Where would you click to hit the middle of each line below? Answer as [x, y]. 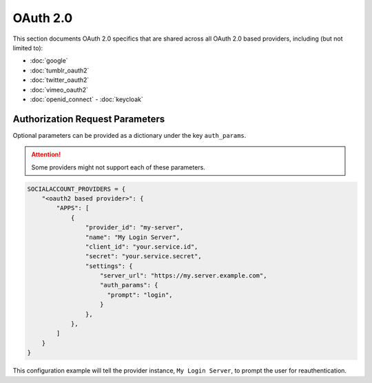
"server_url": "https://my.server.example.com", [184, 276]
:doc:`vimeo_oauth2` [59, 90]
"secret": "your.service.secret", [144, 256]
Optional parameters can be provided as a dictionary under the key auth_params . [130, 135]
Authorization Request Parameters [89, 119]
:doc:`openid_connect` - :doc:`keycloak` [87, 99]
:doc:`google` [49, 61]
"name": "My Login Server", [133, 237]
